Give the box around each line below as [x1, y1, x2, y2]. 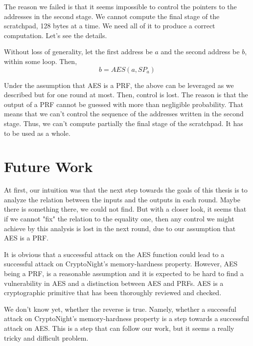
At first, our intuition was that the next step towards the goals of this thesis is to [4, 185, 248, 195]
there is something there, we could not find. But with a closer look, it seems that [4, 204, 247, 214]
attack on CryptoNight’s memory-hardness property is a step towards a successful [4, 313, 250, 324]
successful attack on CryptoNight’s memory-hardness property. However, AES [4, 259, 238, 269]
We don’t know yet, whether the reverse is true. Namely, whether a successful [4, 303, 236, 314]
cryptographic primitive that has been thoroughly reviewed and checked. [4, 287, 222, 298]
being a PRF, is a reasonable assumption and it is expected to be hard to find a [4, 268, 244, 278]
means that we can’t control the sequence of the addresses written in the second [4, 108, 244, 119]
